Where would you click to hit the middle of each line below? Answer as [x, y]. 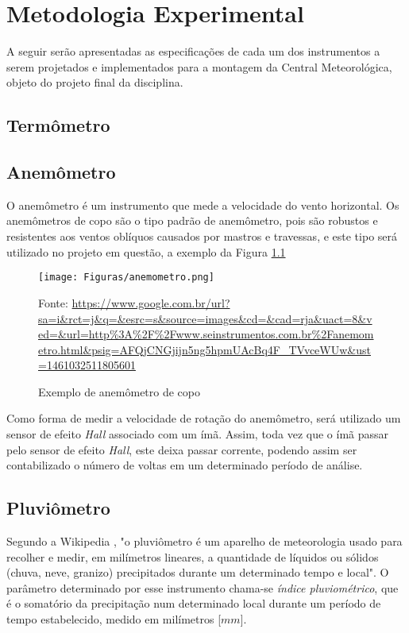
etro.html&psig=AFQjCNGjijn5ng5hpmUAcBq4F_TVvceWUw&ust [204, 349]
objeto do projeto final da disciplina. [95, 82]
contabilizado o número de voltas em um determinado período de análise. [185, 465]
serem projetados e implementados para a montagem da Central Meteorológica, [199, 66]
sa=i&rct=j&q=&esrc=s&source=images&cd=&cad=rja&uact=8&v [205, 318]
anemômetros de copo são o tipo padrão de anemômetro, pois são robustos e [192, 220]
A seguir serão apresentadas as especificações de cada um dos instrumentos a [193, 51]
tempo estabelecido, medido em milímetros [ [114, 619]
